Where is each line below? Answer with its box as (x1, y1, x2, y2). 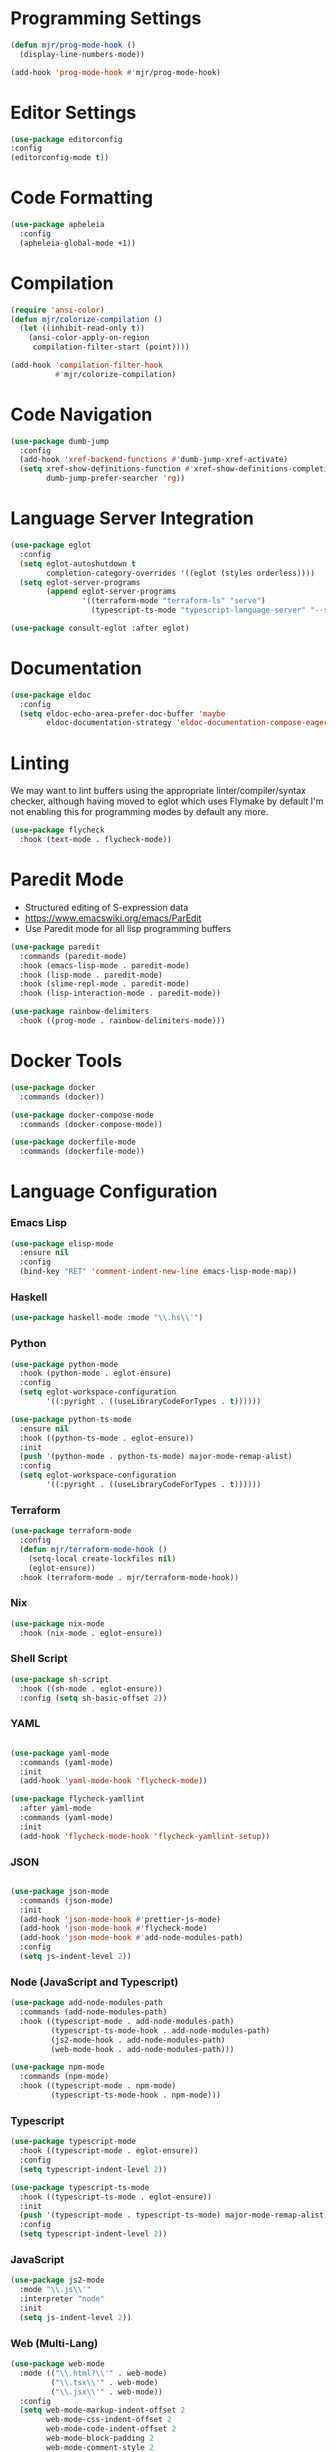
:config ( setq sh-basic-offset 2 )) (19, 1693, 168, 1703)
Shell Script (10, 1652, 68, 1666)
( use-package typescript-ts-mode (10, 2182, 150, 2192)
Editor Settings (10, 101, 137, 124)
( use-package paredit (10, 942, 101, 952)
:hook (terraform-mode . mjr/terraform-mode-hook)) (19, 1572, 240, 1582)
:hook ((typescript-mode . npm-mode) (19, 2081, 177, 2091)
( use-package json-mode (10, 1886, 110, 1896)
